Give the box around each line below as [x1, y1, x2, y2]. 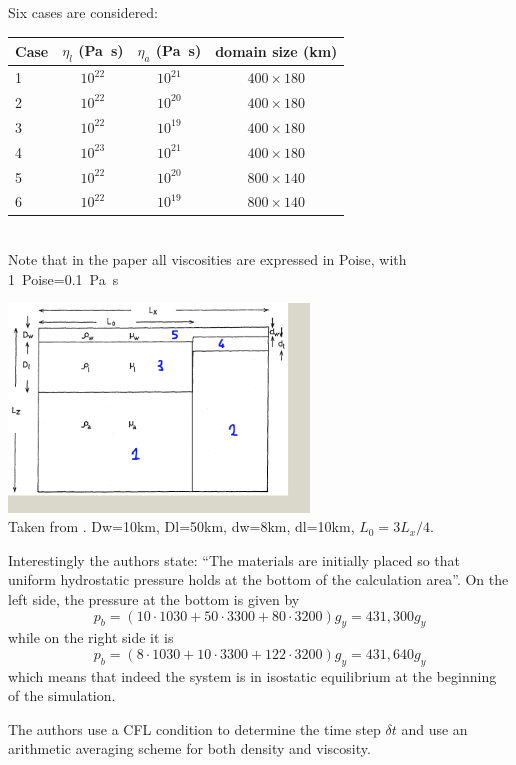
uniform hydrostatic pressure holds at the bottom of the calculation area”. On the [8, 569, 509, 590]
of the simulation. [8, 685, 116, 706]
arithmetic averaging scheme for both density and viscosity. [8, 738, 371, 759]
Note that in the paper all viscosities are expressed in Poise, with [8, 249, 407, 270]
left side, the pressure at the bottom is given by [8, 588, 300, 609]
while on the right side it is [8, 627, 174, 648]
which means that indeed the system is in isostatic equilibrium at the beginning [8, 665, 497, 686]
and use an [401, 718, 468, 739]
